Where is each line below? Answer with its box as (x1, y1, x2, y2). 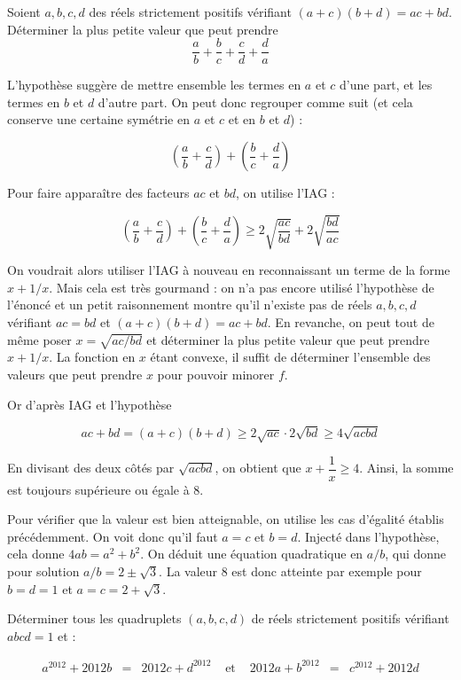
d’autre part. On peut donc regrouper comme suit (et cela (98, 92, 413, 111)
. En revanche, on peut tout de (267, 312, 434, 331)
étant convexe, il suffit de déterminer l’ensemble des (150, 348, 431, 366)
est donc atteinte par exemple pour (231, 562, 422, 581)
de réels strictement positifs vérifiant (251, 609, 449, 628)
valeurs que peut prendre (7, 364, 143, 383)
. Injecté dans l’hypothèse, (297, 527, 440, 545)
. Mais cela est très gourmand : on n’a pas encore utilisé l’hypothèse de (49, 277, 434, 296)
